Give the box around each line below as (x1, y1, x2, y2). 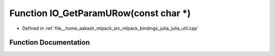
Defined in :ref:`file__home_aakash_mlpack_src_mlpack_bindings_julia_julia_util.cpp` (22, 25, 199, 31)
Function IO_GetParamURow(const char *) (9, 8, 191, 19)
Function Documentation (9, 38, 90, 47)
